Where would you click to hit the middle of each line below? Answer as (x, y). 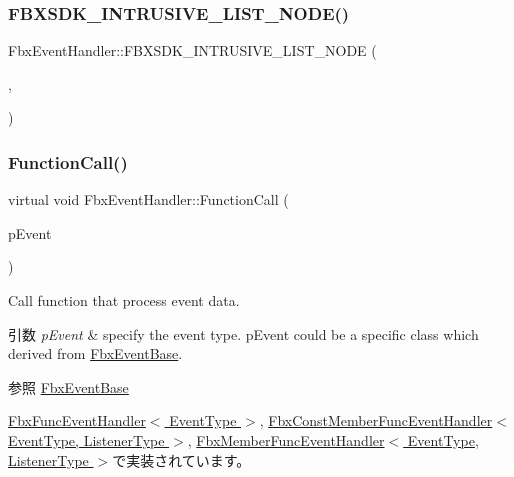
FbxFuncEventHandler (77, 420)
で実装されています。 (181, 459)
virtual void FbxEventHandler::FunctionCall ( (148, 199)
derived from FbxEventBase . (95, 353)
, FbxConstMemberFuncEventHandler (376, 420)
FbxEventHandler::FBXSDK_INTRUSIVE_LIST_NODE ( (192, 50)
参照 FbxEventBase (68, 386)
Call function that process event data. (124, 300)
